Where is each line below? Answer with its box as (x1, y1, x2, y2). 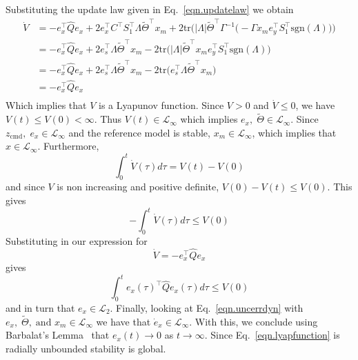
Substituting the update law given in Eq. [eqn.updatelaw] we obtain (6, 2, 294, 16)
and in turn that (6, 301, 75, 315)
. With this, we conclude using (189, 314, 318, 328)
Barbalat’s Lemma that (6, 328, 110, 342)
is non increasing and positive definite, (57, 179, 219, 194)
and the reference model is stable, (68, 125, 210, 139)
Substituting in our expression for (6, 233, 148, 248)
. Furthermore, (37, 139, 99, 153)
